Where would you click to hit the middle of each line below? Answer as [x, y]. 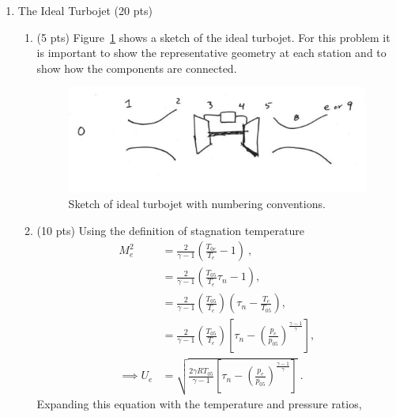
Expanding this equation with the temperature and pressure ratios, [199, 403]
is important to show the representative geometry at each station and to [211, 53]
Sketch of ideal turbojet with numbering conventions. [197, 204]
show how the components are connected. [137, 68]
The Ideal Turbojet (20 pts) [85, 10]
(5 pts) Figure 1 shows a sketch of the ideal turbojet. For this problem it [213, 37]
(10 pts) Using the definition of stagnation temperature [170, 230]
